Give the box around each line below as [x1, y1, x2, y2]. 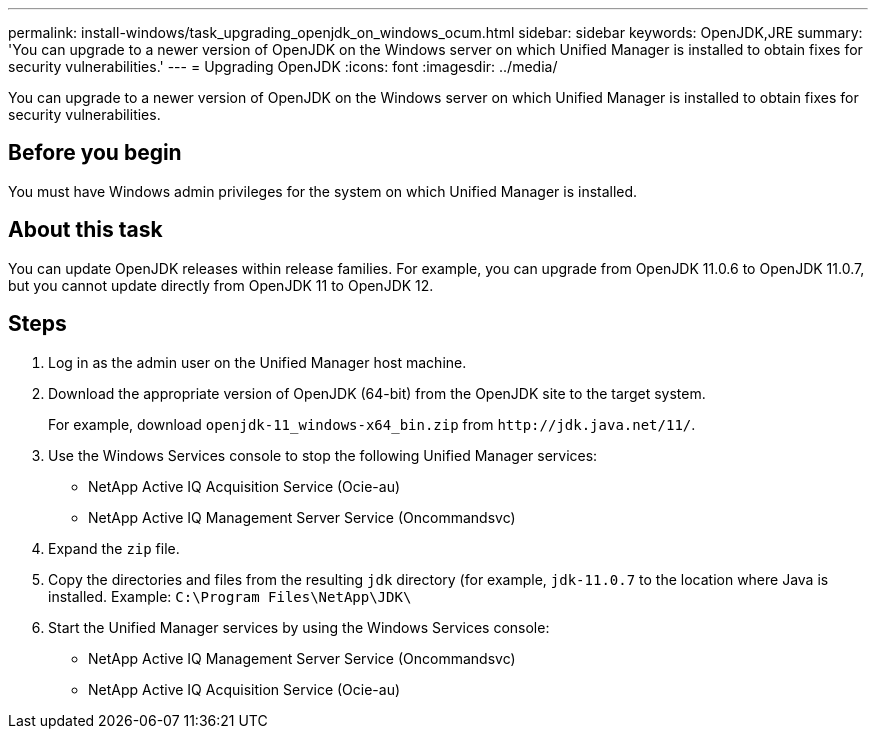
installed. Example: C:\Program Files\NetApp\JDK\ [48, 587, 412, 605]
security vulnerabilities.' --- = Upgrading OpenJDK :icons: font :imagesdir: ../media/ [8, 58, 558, 75]
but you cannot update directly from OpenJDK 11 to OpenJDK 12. [8, 276, 434, 294]
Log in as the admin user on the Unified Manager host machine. [48, 353, 467, 371]
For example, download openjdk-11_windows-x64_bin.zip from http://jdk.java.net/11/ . [48, 415, 696, 433]
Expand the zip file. [48, 539, 180, 557]
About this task [8, 217, 163, 243]
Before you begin [8, 140, 182, 166]
